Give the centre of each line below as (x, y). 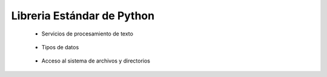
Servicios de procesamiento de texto (87, 34)
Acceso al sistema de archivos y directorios (96, 61)
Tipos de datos (60, 47)
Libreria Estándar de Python (83, 16)
